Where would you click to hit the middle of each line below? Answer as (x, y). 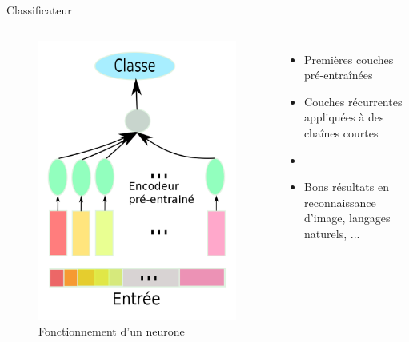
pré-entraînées (339, 75)
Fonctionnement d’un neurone (112, 330)
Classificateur (39, 10)
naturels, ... (332, 233)
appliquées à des (344, 117)
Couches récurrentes (353, 101)
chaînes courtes (341, 132)
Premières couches (349, 59)
